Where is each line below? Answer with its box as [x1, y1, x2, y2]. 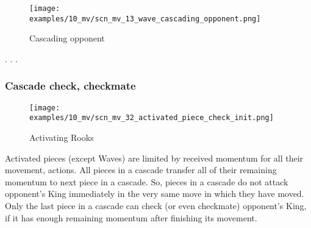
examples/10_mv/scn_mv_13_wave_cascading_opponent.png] [29, 14, 261, 23]
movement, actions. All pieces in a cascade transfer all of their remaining [5, 163, 277, 176]
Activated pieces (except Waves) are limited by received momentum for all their [5, 151, 304, 164]
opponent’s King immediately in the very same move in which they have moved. [5, 187, 304, 200]
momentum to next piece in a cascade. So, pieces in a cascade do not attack [5, 175, 288, 188]
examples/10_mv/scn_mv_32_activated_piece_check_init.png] [29, 113, 274, 123]
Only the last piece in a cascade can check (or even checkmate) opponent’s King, [5, 199, 307, 212]
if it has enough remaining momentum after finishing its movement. [5, 211, 257, 224]
